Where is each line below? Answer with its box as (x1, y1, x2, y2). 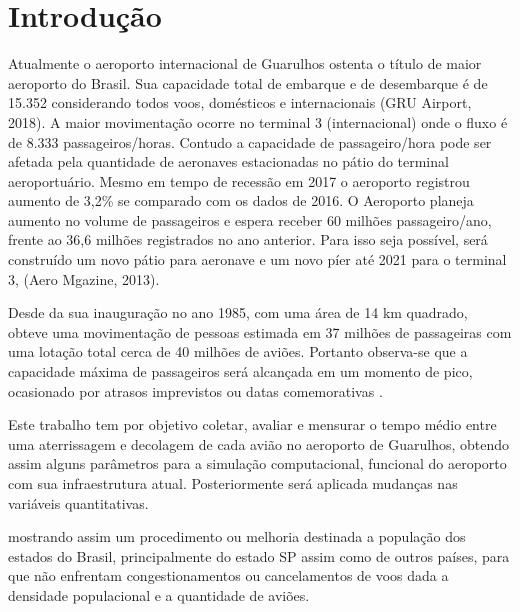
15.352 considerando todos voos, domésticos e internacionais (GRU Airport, (8, 92, 472, 113)
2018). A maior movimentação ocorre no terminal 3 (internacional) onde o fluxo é (8, 111, 508, 132)
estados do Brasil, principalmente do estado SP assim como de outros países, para (8, 545, 510, 566)
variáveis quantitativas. (8, 492, 149, 513)
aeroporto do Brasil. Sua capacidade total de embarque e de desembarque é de (8, 72, 488, 93)
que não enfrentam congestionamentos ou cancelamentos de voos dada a (8, 565, 449, 586)
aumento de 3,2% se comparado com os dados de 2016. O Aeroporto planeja (8, 190, 474, 211)
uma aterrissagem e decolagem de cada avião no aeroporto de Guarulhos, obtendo (8, 433, 510, 454)
